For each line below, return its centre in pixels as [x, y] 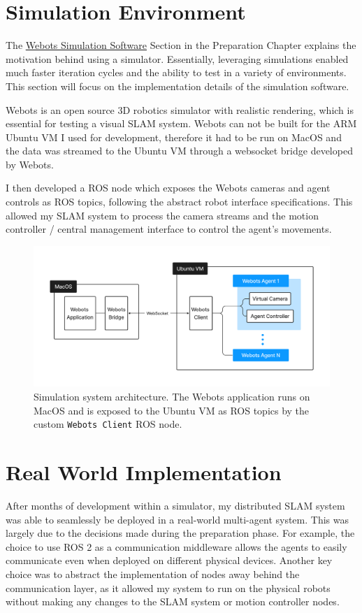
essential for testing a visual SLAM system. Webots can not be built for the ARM [181, 123]
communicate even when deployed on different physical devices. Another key [169, 560]
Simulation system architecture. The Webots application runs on [172, 397]
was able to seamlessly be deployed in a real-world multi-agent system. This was [177, 519]
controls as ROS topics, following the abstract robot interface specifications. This [179, 202]
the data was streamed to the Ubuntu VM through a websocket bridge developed [179, 151]
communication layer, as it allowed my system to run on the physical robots [168, 587]
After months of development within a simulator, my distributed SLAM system [175, 506]
